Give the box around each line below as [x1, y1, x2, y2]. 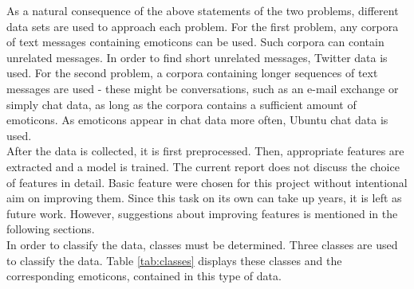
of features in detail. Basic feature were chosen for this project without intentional [6, 174, 408, 190]
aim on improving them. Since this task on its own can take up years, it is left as [6, 189, 402, 206]
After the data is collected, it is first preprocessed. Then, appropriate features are [6, 143, 404, 159]
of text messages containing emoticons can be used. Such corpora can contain [6, 33, 384, 50]
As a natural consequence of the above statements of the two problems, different [6, 2, 399, 18]
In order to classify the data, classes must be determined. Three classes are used [6, 236, 398, 252]
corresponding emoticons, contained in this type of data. [6, 268, 282, 284]
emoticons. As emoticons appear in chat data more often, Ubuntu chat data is [6, 111, 388, 128]
